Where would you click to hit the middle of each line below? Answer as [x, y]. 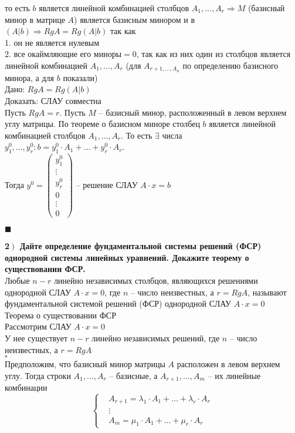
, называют [267, 292]
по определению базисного [230, 65]
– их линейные [234, 375]
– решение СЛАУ [107, 184]
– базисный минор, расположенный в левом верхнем [193, 112]
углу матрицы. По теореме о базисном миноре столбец [102, 124]
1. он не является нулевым [52, 42]
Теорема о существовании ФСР [60, 315]
